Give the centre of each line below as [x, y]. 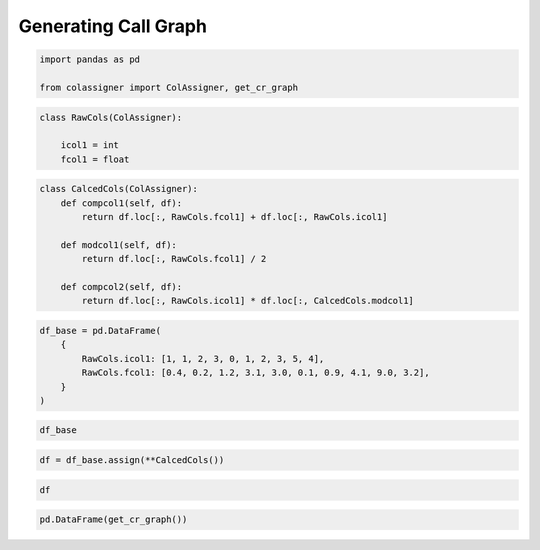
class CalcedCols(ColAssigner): [119, 189]
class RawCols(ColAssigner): [111, 117]
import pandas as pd [89, 59]
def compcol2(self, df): [121, 286]
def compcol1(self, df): [121, 203]
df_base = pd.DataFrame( [100, 330]
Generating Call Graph [112, 26]
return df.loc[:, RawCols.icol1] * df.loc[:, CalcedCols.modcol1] [248, 301]
